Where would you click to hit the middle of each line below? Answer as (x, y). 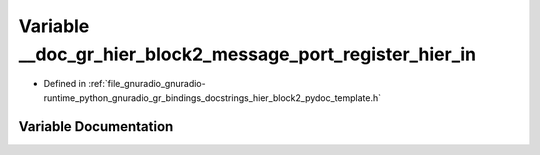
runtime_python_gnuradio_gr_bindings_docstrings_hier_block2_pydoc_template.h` (212, 97)
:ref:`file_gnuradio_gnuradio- (147, 84)
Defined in (65, 84)
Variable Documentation (96, 126)
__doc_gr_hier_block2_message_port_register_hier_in (247, 54)
